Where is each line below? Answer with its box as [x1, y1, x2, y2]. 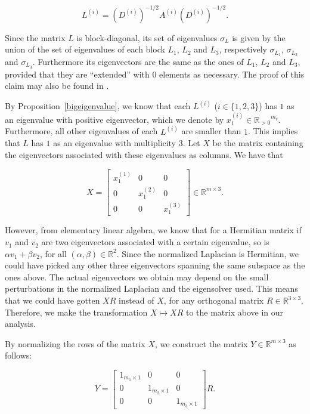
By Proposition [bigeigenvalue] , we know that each [5, 100, 191, 112]
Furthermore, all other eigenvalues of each [5, 125, 158, 137]
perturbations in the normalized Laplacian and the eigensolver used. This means [5, 282, 298, 295]
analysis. [5, 317, 36, 330]
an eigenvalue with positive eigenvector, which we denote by [5, 113, 224, 125]
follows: [5, 349, 32, 362]
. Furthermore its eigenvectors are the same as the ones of [32, 55, 244, 67]
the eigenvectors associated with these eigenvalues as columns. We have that [5, 149, 283, 161]
